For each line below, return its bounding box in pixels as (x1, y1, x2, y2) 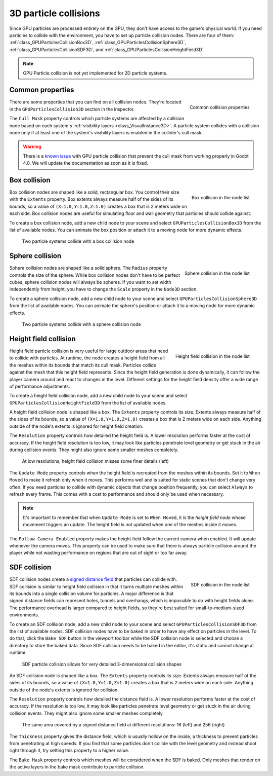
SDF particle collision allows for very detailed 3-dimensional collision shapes (22, 661, 182, 667)
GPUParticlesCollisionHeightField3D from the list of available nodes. (9, 399, 167, 405)
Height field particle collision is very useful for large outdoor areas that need (9, 348, 168, 354)
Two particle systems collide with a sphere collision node (22, 321, 141, 327)
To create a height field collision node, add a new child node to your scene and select (9, 393, 188, 399)
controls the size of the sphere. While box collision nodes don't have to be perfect (9, 272, 180, 278)
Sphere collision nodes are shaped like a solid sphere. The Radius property (9, 265, 168, 271)
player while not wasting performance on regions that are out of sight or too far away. (9, 550, 188, 556)
